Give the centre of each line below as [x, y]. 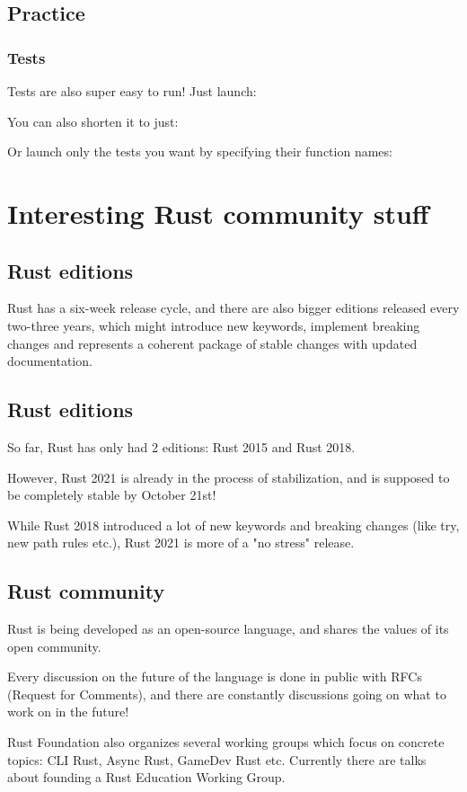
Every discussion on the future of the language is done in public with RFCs [215, 676]
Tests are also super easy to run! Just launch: [132, 91]
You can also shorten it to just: [93, 121]
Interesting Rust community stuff [218, 213]
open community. [54, 646]
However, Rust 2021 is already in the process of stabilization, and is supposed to [229, 477]
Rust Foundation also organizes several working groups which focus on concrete [226, 742]
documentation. [50, 361]
